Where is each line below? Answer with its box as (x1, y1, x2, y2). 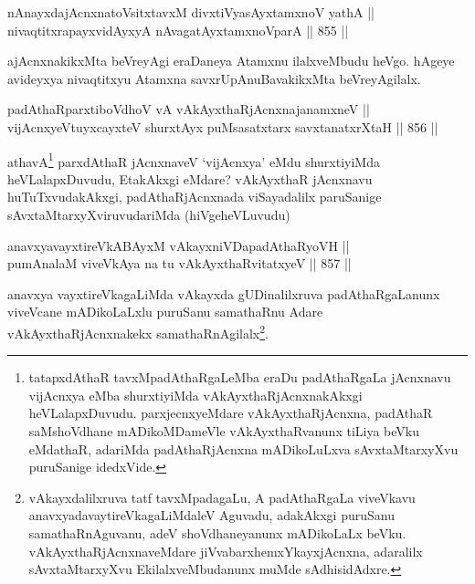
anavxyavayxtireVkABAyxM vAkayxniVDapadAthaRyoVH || (7, 235, 350, 255)
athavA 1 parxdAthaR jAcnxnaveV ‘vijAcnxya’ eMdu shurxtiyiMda (7, 149, 380, 171)
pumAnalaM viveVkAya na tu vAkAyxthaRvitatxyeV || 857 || (7, 254, 352, 273)
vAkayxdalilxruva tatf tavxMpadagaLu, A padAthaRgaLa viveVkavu (28, 487, 416, 506)
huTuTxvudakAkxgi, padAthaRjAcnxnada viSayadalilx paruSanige (7, 187, 382, 206)
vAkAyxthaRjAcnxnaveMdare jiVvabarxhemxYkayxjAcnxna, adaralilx (28, 541, 423, 560)
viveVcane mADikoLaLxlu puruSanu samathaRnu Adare (7, 302, 323, 321)
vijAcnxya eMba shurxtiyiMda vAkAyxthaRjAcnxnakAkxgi (28, 385, 363, 404)
